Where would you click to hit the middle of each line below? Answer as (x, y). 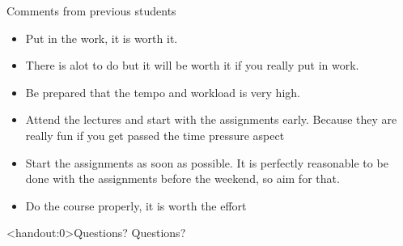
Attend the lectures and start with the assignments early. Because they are (211, 119)
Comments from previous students (91, 11)
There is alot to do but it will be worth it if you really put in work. (192, 65)
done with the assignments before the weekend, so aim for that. (182, 178)
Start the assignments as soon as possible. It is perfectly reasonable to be (207, 162)
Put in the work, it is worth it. (102, 38)
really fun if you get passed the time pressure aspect (155, 135)
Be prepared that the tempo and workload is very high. (163, 92)
